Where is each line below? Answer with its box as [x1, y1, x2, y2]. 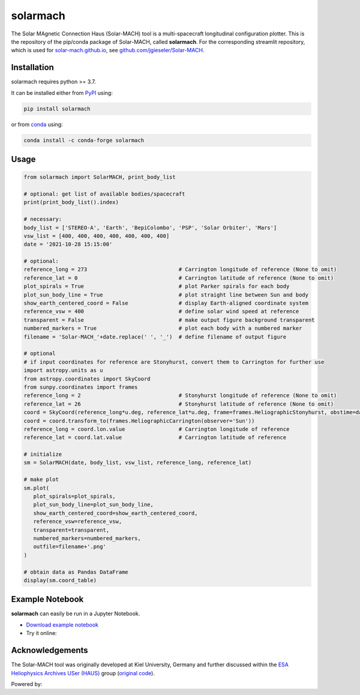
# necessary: [23, 216, 62, 223]
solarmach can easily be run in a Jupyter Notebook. [11, 610, 140, 618]
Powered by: [11, 680, 43, 687]
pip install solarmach [23, 105, 91, 112]
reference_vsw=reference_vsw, [33, 518, 122, 525]
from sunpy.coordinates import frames [23, 384, 138, 390]
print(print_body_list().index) [23, 199, 119, 206]
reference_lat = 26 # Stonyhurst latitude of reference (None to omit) [23, 400, 334, 408]
